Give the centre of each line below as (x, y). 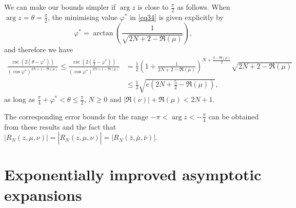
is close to (153, 7)
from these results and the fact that (60, 126)
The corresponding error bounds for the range (76, 116)
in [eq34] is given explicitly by (177, 17)
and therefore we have (39, 49)
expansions (43, 194)
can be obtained (234, 116)
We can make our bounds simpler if (60, 7)
